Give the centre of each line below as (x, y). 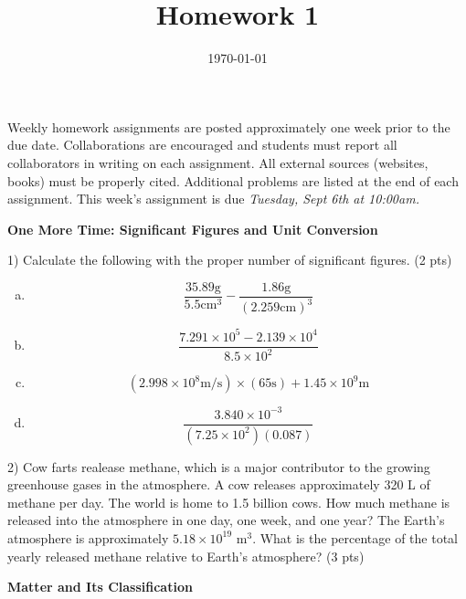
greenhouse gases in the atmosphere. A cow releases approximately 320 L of (219, 484)
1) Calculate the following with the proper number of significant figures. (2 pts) (230, 260)
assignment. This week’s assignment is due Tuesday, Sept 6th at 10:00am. (213, 199)
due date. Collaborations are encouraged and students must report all (202, 145)
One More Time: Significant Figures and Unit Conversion (193, 229)
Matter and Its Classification (100, 587)
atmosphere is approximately (88, 537)
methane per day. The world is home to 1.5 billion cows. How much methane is (229, 502)
